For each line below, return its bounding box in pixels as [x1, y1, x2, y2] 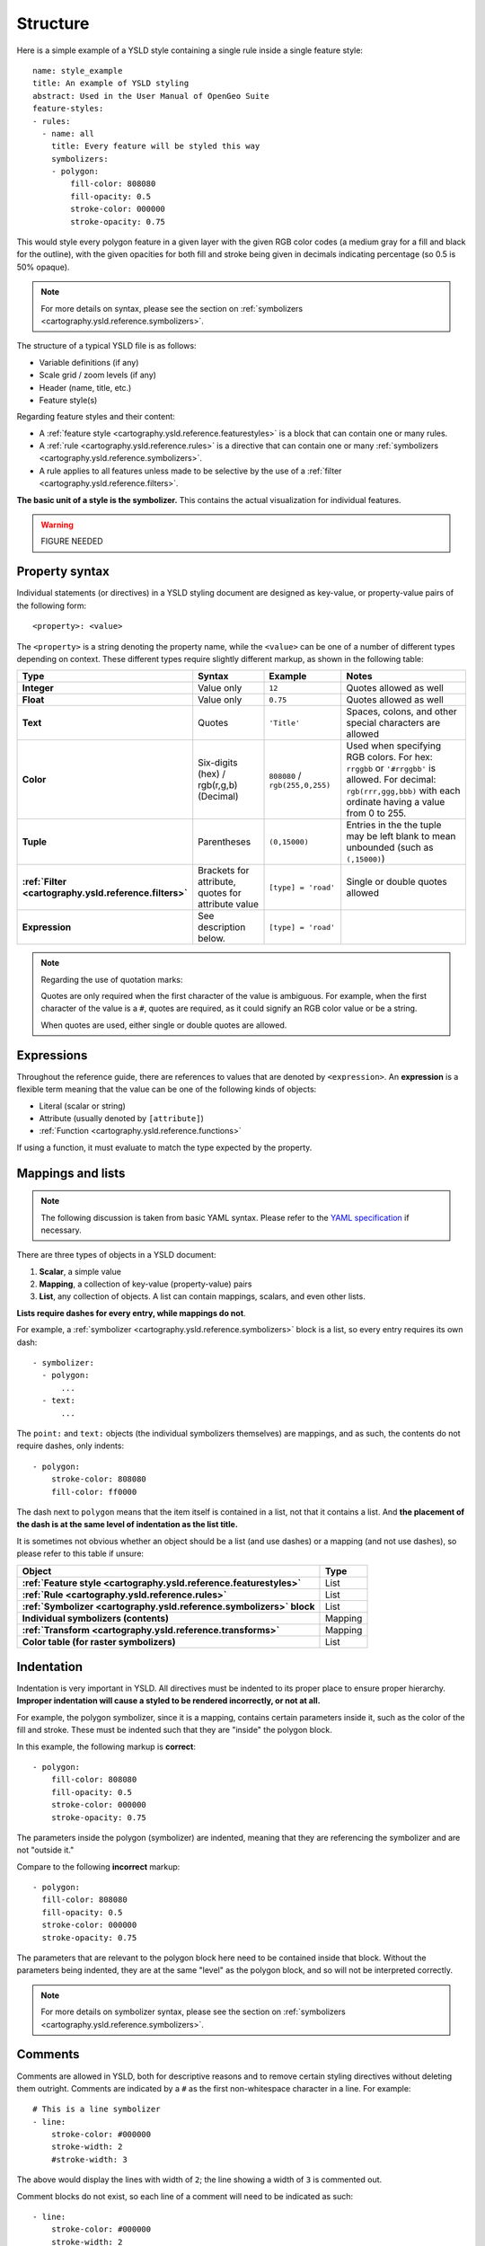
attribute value [198, 898, 260, 911]
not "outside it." [16, 1844, 75, 1855]
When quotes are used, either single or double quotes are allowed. [40, 1020, 287, 1030]
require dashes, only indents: [16, 1440, 125, 1451]
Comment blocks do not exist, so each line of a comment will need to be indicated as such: [16, 2190, 354, 2201]
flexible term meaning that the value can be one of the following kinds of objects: [16, 1083, 317, 1095]
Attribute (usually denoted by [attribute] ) [39, 1112, 204, 1123]
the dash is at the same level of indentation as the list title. [16, 1519, 238, 1530]
